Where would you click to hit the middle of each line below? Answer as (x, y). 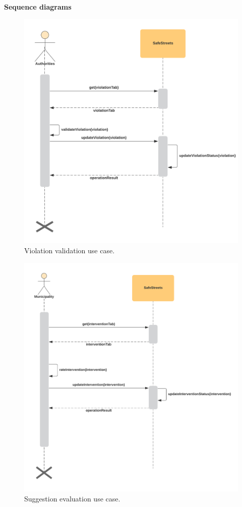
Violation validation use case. (70, 250)
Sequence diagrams (38, 7)
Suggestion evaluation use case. (72, 498)
